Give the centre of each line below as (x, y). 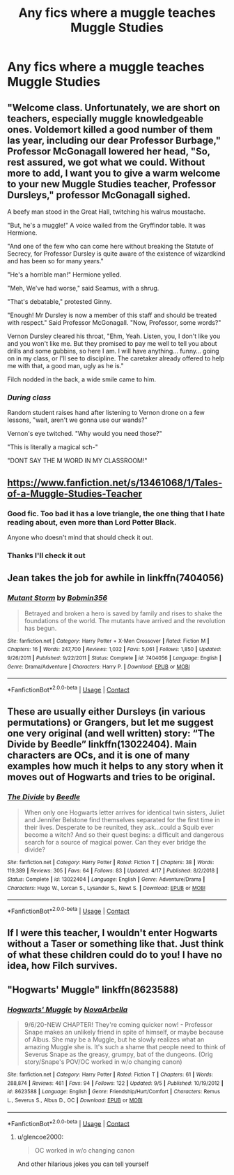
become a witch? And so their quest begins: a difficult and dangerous (124, 834)
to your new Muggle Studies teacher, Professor (112, 184)
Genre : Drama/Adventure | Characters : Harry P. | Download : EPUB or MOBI (99, 666)
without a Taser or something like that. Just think (116, 944)
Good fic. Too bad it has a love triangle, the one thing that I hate (116, 513)
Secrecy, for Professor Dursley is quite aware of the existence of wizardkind (116, 254)
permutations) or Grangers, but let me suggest (110, 723)
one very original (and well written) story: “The (111, 734)
